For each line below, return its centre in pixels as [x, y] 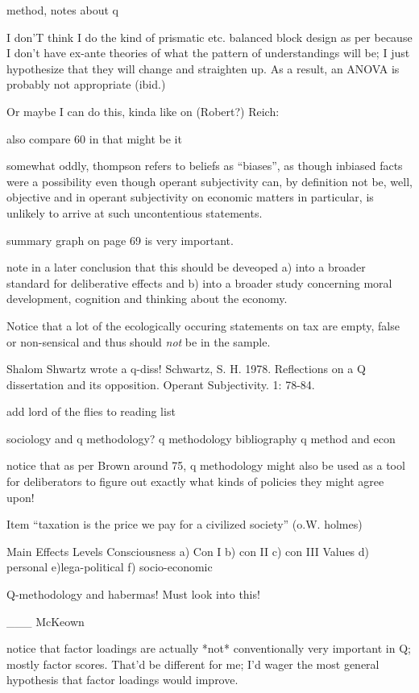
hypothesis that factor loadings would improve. [122, 680]
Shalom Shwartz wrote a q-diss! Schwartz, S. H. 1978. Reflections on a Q [186, 369]
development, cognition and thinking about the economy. [147, 299]
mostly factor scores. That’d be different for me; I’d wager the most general [193, 664]
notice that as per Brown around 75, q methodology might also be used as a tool [206, 465]
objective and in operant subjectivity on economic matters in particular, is [190, 197]
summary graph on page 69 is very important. [120, 240]
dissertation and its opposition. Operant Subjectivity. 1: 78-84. [161, 384]
